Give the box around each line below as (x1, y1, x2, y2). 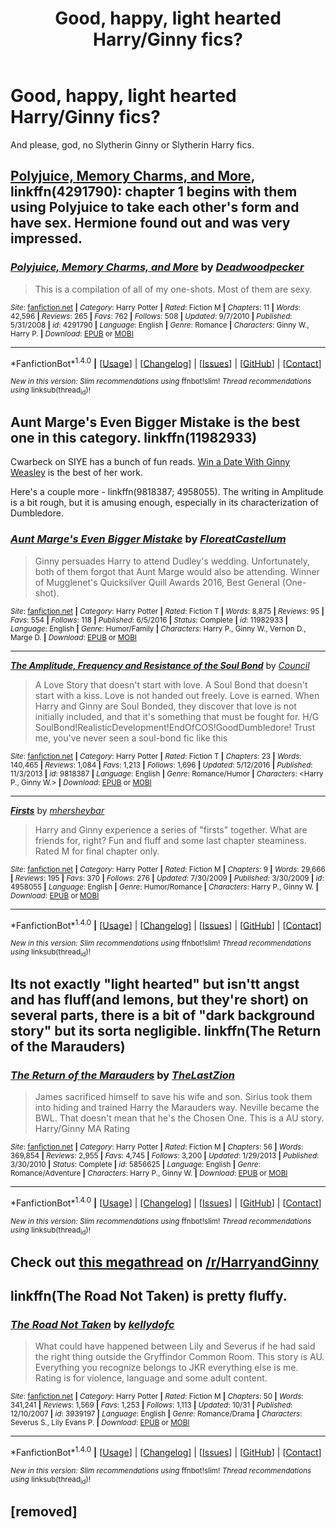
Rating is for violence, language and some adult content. (34, 1372, 268, 1384)
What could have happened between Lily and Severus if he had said (34, 1340, 316, 1352)
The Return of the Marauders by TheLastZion (10, 1068, 236, 1082)
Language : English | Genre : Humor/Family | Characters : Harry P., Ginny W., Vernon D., (10, 623, 307, 634)
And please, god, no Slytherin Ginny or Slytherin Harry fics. (10, 138, 255, 151)
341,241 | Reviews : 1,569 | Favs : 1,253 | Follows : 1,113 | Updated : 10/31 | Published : (10, 1400, 293, 1411)
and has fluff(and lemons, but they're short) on (10, 992, 309, 1009)
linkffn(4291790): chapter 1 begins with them (10, 183, 298, 201)
